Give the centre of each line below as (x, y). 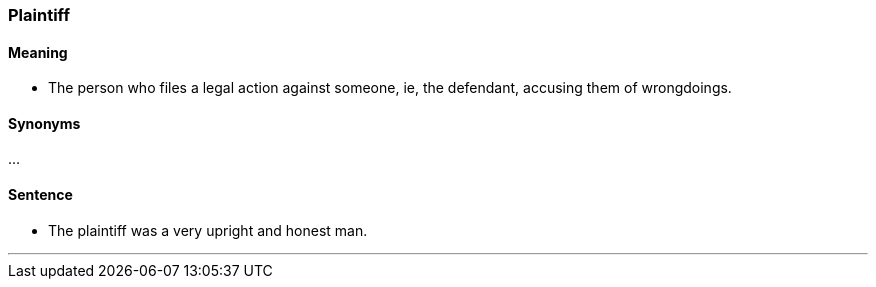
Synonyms (44, 123)
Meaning (38, 52)
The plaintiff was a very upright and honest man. (208, 230)
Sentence (40, 195)
